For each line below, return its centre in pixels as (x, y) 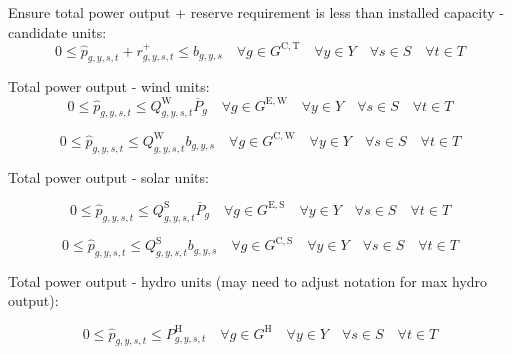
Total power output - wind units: (109, 86)
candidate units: (57, 31)
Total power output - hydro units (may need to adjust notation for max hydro (248, 280)
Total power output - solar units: (108, 176)
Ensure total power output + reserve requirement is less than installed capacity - (256, 12)
